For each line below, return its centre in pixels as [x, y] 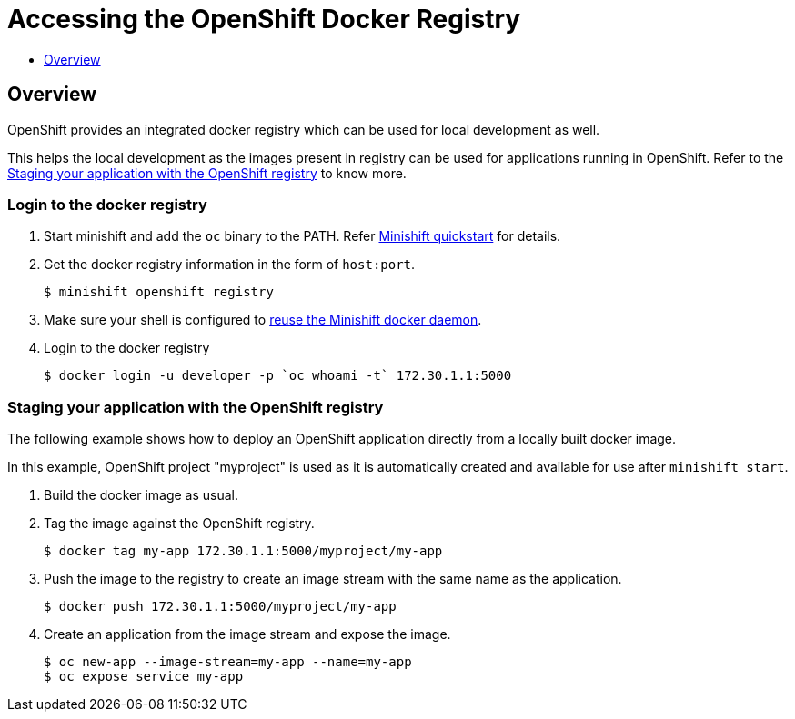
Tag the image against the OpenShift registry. [179, 524]
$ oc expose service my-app [144, 677]
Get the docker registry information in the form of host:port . [230, 265]
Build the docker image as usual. [141, 495]
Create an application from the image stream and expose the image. [247, 634]
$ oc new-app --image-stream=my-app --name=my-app [228, 662]
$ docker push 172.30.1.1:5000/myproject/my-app [220, 607]
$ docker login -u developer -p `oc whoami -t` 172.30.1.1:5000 [278, 376]
